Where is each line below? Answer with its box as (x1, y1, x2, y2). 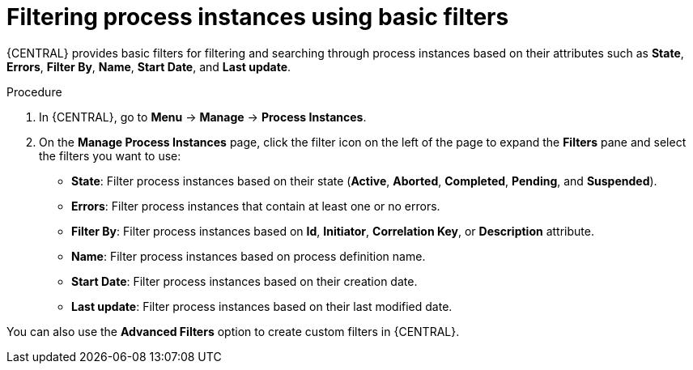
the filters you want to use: (39, 148, 181, 163)
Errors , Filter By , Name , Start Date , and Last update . (6, 59, 291, 74)
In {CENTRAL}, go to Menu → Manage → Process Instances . (39, 109, 367, 124)
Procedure (6, 84, 62, 99)
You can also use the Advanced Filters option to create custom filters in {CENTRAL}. (6, 324, 460, 338)
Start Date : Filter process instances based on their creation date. (71, 274, 418, 288)
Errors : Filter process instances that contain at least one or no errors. (71, 198, 440, 213)
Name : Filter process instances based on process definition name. (71, 249, 426, 263)
